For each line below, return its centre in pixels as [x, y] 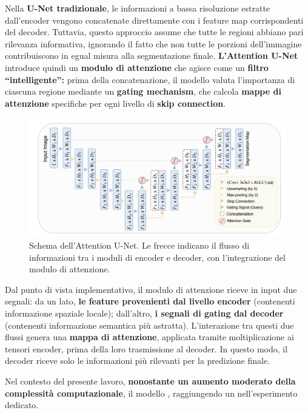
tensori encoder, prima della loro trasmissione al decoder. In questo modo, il [146, 348]
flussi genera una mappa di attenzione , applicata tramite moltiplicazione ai [149, 337]
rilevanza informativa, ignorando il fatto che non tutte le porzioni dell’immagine [153, 43]
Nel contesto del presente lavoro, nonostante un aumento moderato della [150, 381]
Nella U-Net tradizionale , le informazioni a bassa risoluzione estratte [138, 8]
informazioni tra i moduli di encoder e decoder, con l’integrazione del [157, 257]
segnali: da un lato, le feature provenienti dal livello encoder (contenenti [150, 301]
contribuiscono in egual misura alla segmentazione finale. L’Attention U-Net [152, 55]
